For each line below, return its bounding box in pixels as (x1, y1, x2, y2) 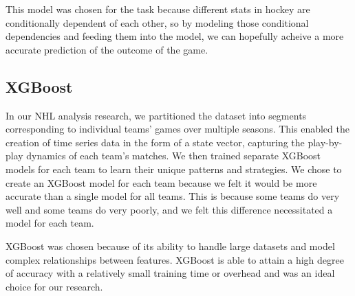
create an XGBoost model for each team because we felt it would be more (6, 175, 317, 190)
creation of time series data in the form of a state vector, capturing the (6, 135, 305, 149)
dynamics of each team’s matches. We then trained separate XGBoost (26, 148, 321, 163)
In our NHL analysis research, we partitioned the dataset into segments (6, 108, 307, 122)
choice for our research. (6, 279, 103, 293)
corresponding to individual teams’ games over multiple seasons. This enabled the (6, 122, 349, 136)
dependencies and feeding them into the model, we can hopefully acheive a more (6, 29, 344, 43)
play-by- (308, 135, 343, 149)
